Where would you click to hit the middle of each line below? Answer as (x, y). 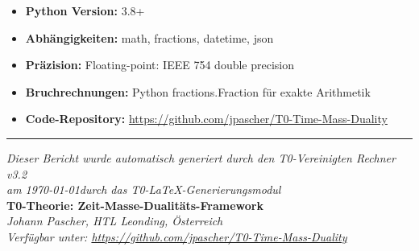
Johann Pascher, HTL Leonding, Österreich (115, 221)
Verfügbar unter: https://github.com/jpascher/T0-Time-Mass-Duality (177, 236)
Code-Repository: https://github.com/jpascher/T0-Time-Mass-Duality (206, 119)
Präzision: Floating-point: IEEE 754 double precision (160, 65)
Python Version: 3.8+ (85, 10)
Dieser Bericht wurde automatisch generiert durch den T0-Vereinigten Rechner (201, 157)
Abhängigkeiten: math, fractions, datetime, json (149, 37)
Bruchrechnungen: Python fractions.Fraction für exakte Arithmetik (198, 91)
